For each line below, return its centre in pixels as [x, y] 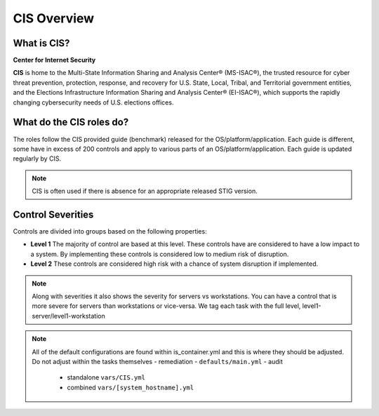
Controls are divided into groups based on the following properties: [110, 231]
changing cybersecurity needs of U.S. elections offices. [93, 102]
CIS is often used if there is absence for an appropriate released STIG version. [145, 191]
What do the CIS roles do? [71, 122]
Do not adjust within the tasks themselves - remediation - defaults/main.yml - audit [158, 361]
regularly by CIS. [37, 159]
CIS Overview [54, 18]
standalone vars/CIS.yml [106, 377]
